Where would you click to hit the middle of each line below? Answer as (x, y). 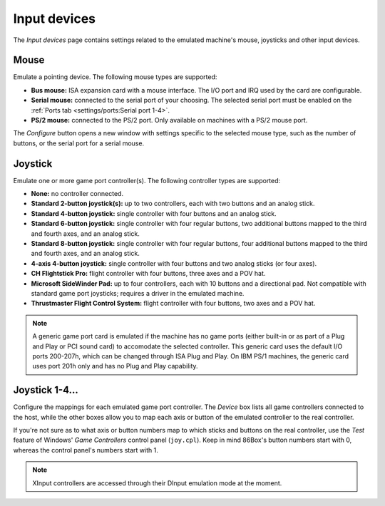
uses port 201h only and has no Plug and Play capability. (115, 366)
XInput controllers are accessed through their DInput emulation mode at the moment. (157, 483)
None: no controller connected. (77, 194)
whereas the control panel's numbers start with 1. (86, 450)
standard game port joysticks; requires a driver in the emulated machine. (138, 293)
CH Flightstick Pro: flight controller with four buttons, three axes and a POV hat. (148, 274)
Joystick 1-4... (46, 390)
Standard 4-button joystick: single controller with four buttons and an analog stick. (154, 213)
